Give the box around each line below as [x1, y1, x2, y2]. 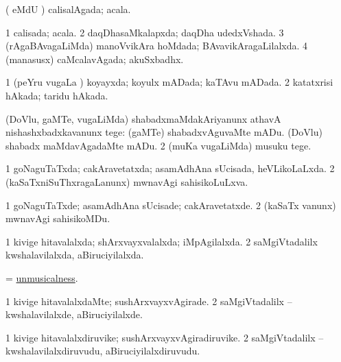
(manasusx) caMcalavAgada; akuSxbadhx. [5, 51, 184, 66]
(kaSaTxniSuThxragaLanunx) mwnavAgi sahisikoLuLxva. [5, 174, 248, 189]
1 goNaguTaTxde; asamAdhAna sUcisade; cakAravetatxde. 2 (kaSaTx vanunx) [5, 197, 336, 212]
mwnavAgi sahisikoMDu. [5, 211, 110, 226]
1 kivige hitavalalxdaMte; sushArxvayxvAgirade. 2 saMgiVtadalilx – [5, 293, 292, 308]
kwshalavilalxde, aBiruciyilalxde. [5, 307, 143, 322]
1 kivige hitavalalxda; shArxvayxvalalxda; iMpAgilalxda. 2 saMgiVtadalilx [5, 234, 318, 248]
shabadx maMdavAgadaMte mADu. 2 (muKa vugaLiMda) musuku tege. [5, 138, 311, 152]
